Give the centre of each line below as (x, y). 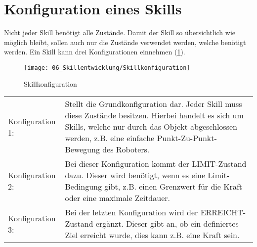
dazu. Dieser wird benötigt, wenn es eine (135, 175)
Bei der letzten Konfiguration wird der (131, 212)
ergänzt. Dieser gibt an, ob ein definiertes (167, 224)
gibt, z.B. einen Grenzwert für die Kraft (173, 187)
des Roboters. (126, 149)
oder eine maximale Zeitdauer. (117, 198)
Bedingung (83, 187)
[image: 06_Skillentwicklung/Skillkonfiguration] (107, 68)
